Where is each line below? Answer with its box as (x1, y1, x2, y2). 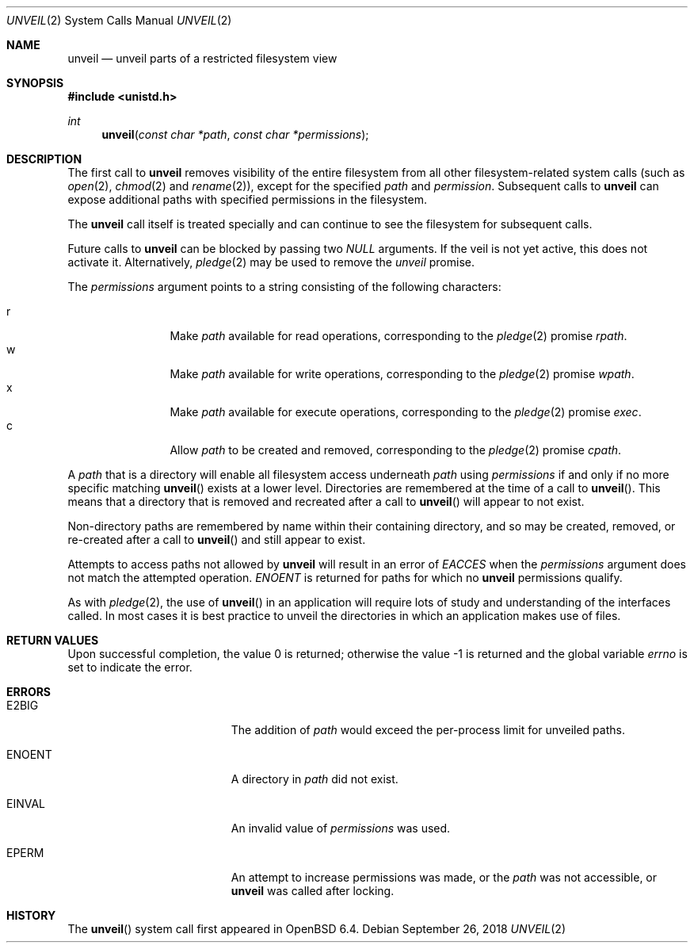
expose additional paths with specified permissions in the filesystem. (67, 193, 427, 206)
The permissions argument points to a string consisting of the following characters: (67, 280, 501, 293)
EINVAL (6, 797, 45, 810)
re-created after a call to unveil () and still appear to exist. (67, 533, 366, 546)
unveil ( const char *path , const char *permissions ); (101, 128, 369, 141)
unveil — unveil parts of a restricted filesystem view (67, 52, 337, 65)
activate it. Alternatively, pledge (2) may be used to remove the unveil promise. (67, 255, 475, 269)
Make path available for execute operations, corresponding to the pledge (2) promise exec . (170, 405, 642, 419)
